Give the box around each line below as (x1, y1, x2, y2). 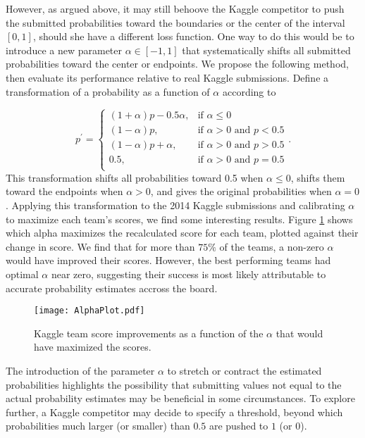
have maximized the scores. (34, 339, 151, 354)
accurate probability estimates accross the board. (6, 280, 218, 295)
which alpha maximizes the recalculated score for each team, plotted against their (6, 225, 359, 240)
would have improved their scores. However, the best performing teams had (6, 253, 331, 268)
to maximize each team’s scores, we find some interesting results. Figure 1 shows (6, 211, 353, 226)
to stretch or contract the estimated (167, 363, 322, 377)
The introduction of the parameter (6, 363, 155, 377)
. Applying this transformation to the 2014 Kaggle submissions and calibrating (6, 197, 345, 212)
